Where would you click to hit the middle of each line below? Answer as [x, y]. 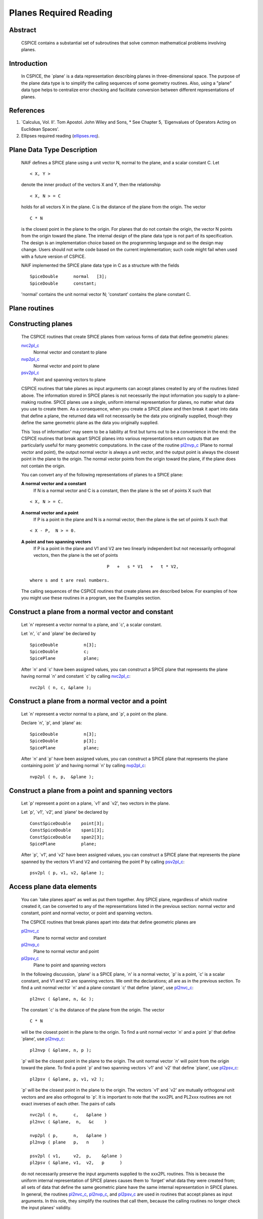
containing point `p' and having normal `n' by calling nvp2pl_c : [84, 766]
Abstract [23, 30]
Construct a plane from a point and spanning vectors [91, 791]
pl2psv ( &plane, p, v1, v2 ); [67, 1079]
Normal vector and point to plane [66, 366]
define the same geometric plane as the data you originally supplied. [90, 423]
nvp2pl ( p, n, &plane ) [68, 1135]
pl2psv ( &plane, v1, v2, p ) [76, 1163]
